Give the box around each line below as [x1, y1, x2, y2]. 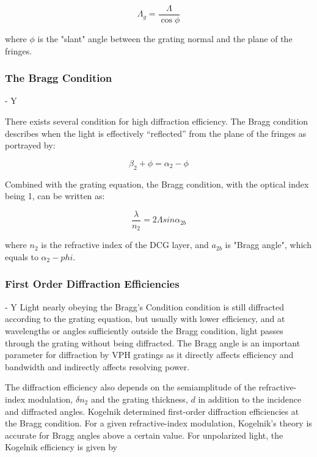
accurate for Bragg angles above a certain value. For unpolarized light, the [5, 428, 283, 441]
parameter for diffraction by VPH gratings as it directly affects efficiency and [5, 348, 294, 361]
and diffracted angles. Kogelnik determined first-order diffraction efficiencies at [5, 404, 299, 417]
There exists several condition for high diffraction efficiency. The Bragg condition [5, 115, 308, 128]
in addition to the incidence [198, 392, 302, 405]
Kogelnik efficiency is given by [5, 441, 118, 453]
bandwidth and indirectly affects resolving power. [5, 360, 190, 373]
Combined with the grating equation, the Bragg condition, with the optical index [5, 177, 309, 190]
